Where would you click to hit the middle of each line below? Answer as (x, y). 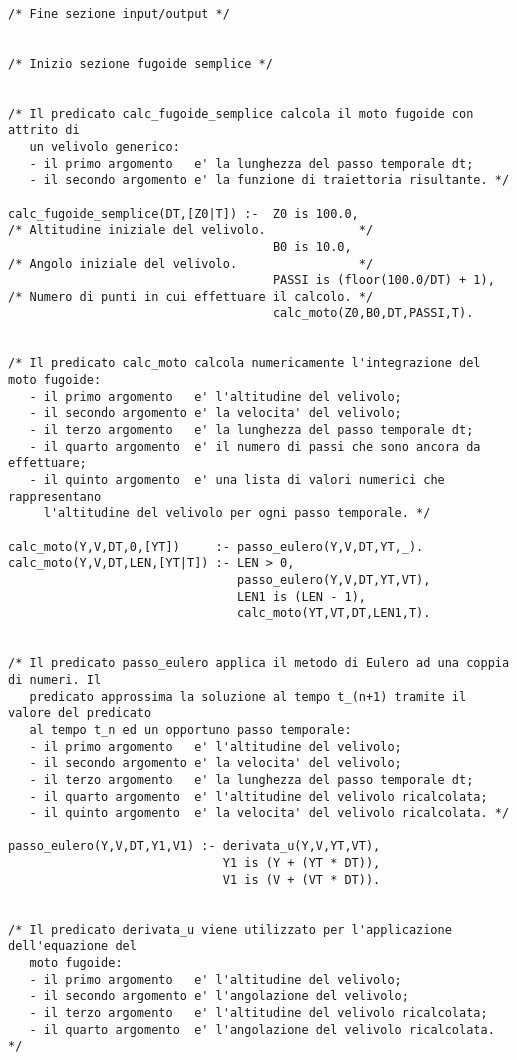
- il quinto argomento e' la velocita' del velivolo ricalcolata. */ (269, 813)
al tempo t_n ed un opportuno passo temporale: (190, 729)
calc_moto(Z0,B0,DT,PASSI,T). (373, 313)
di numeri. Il (55, 679)
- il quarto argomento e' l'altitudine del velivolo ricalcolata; (258, 796)
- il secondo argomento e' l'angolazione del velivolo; (219, 996)
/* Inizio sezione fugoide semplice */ (140, 63)
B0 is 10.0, (312, 246)
